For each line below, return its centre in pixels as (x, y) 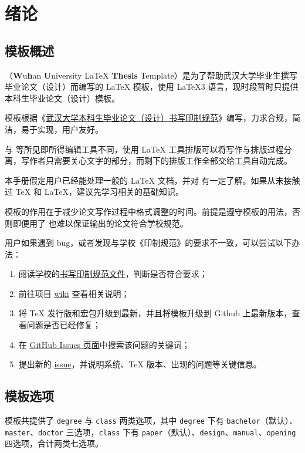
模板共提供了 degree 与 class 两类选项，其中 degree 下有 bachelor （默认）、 (151, 420)
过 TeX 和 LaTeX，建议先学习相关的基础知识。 (94, 192)
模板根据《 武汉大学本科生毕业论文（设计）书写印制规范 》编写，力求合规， (148, 118)
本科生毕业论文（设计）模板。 (62, 98)
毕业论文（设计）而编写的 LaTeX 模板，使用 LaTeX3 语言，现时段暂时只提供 (152, 87)
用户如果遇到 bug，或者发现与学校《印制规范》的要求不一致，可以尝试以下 (148, 243)
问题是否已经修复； (64, 325)
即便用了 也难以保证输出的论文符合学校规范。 (100, 223)
